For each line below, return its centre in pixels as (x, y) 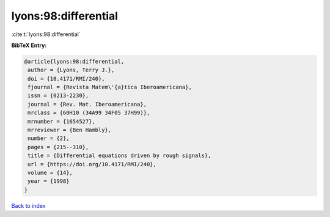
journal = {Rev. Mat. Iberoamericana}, (87, 104)
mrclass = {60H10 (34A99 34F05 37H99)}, (89, 113)
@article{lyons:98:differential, (74, 61)
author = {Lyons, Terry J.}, (71, 70)
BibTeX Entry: (29, 45)
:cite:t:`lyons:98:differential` (46, 34)
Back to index (28, 205)
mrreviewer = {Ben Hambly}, (70, 130)
